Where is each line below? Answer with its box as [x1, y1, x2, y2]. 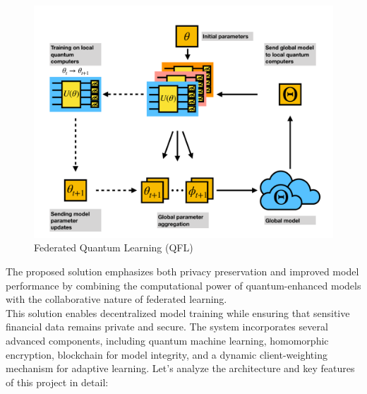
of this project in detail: [6, 374, 109, 389]
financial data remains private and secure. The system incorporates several [6, 319, 328, 334]
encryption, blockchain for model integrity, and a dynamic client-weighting [6, 347, 327, 362]
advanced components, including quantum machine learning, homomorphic [6, 333, 329, 347]
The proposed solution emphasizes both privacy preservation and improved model [6, 263, 359, 278]
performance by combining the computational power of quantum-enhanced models [6, 277, 361, 292]
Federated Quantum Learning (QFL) [34, 240, 193, 255]
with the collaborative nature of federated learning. [6, 292, 227, 306]
